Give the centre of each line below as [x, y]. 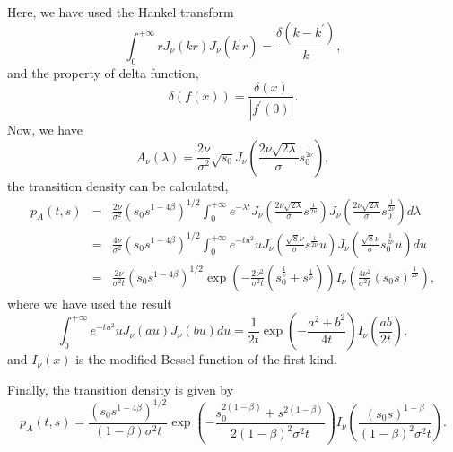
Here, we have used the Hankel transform [121, 12]
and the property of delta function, [103, 72]
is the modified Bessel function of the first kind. [207, 359]
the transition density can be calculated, [118, 185]
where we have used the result [90, 303]
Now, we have [45, 130]
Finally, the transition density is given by [121, 389]
